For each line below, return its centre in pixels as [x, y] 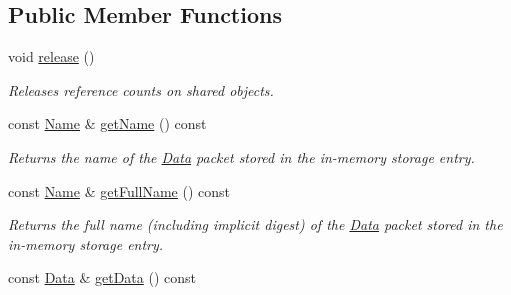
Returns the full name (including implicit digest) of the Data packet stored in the [255, 224]
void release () [51, 56]
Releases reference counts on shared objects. [141, 89]
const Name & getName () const [107, 123]
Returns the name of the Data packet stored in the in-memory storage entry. [241, 156]
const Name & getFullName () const [119, 190]
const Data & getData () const [102, 277]
